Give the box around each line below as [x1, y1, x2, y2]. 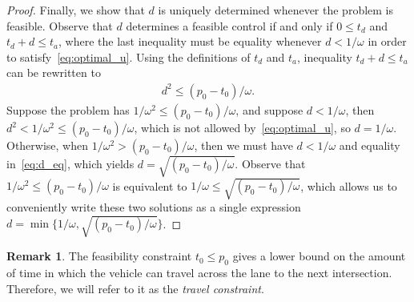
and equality [339, 137, 400, 153]
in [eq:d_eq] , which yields [6, 155, 135, 171]
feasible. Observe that [6, 17, 113, 34]
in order [368, 33, 407, 50]
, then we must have [194, 137, 293, 153]
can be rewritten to [6, 64, 101, 81]
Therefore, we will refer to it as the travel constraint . [6, 280, 264, 296]
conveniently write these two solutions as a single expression [6, 199, 301, 215]
